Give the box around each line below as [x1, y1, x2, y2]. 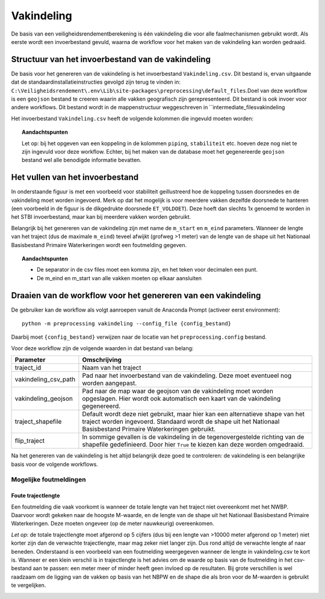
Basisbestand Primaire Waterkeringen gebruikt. [82, 425, 216, 433]
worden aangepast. [82, 379, 137, 387]
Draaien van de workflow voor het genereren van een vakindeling [11, 290, 261, 301]
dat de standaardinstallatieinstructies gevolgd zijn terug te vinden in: [11, 78, 181, 86]
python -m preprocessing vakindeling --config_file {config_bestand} [22, 320, 232, 327]
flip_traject [14, 437, 45, 445]
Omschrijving [82, 356, 122, 364]
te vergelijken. [11, 582, 46, 589]
